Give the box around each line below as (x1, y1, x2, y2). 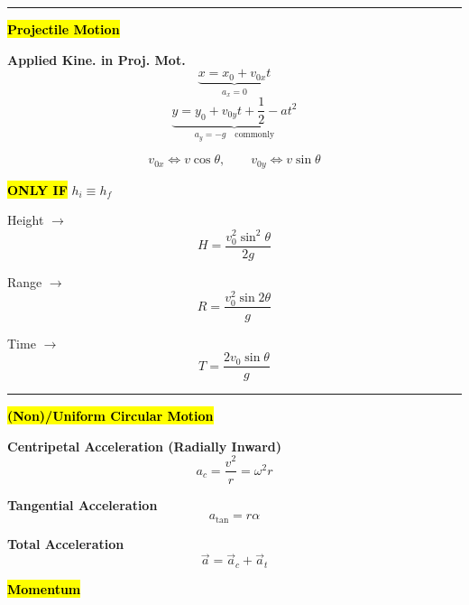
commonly (234, 130, 275, 140)
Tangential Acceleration (7, 495, 158, 514)
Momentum (7, 579, 81, 598)
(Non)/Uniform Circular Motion (7, 406, 214, 425)
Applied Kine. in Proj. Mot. (7, 50, 186, 69)
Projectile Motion (7, 20, 120, 38)
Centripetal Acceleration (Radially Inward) (7, 436, 281, 455)
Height (7, 210, 44, 229)
